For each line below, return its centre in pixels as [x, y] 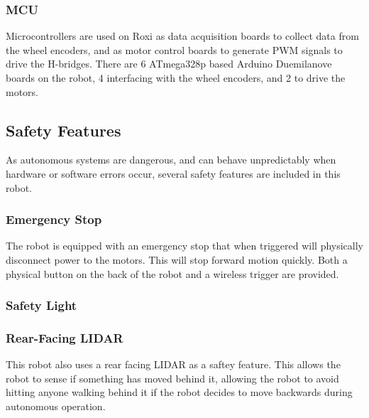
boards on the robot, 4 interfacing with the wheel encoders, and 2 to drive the [176, 77]
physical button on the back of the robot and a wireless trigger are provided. [172, 273]
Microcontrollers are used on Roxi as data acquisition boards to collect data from [182, 36]
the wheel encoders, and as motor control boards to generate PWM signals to [174, 49]
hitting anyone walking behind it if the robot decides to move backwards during [179, 392]
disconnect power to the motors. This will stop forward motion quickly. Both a [177, 259]
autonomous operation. [56, 406]
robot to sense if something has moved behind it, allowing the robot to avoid [172, 378]
